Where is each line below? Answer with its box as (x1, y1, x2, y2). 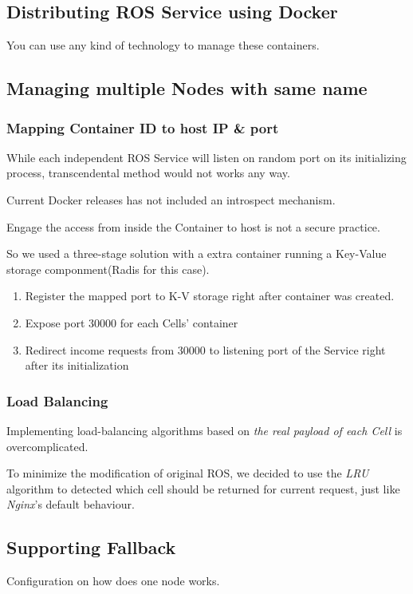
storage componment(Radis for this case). (6, 260, 210, 277)
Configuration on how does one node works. (6, 572, 220, 589)
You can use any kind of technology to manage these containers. (6, 37, 320, 53)
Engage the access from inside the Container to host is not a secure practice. (6, 218, 380, 235)
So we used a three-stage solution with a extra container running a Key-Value (6, 245, 387, 262)
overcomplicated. (6, 438, 88, 454)
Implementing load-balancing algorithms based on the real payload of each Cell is (6, 422, 403, 438)
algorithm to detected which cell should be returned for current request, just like (6, 480, 400, 497)
